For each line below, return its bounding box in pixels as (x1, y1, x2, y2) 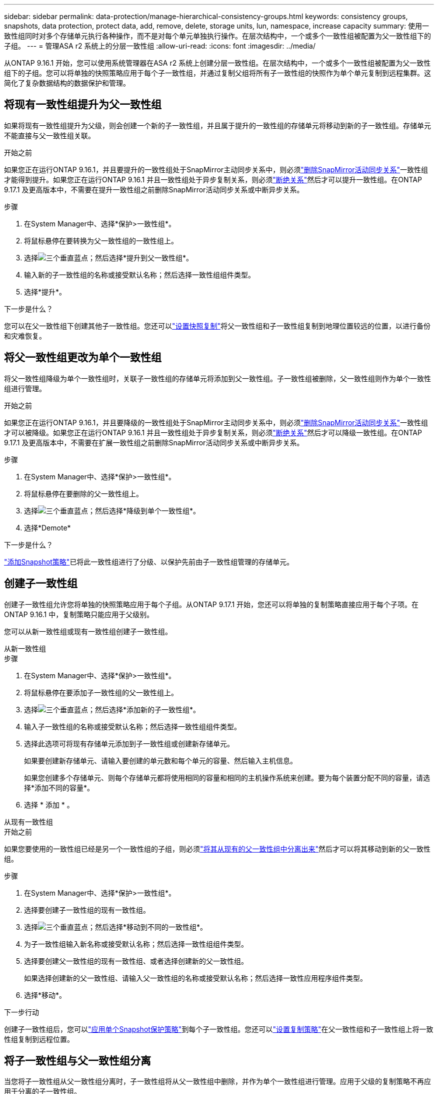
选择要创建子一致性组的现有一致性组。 (24, 905, 150, 914)
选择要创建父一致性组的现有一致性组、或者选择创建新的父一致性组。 (24, 956, 248, 965)
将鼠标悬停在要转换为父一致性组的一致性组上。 (24, 236, 178, 245)
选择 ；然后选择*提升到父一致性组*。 (24, 253, 193, 262)
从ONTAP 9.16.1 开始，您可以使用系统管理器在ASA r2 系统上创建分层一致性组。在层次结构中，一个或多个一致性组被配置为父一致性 (4, 59, 431, 67)
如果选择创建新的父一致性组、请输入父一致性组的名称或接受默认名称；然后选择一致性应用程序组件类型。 (24, 973, 367, 982)
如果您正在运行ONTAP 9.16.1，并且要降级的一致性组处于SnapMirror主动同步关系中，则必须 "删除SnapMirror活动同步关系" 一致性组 (4, 418, 428, 427)
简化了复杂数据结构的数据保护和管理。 (4, 79, 130, 87)
